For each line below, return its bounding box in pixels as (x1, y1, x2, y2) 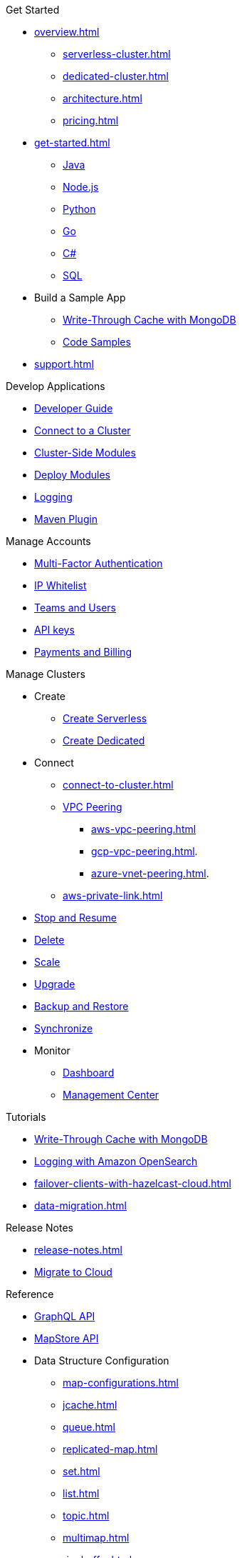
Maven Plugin (34, 513, 98, 525)
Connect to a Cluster (34, 424, 131, 436)
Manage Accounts (6, 535, 91, 547)
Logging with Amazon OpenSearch (34, 1155, 198, 1167)
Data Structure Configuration (34, 1354, 169, 1367)
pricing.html (63, 114, 119, 126)
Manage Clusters (6, 668, 85, 680)
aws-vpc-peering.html (91, 823, 196, 835)
